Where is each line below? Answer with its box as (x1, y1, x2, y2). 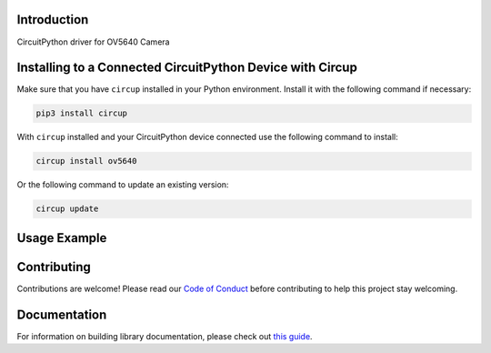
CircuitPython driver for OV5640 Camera (16, 36, 170, 47)
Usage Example (16, 230, 107, 246)
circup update (35, 204, 99, 214)
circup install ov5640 (35, 156, 137, 166)
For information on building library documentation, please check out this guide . (16, 330, 313, 341)
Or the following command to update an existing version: (16, 179, 229, 190)
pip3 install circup (35, 108, 127, 118)
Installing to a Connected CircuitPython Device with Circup (16, 60, 358, 76)
